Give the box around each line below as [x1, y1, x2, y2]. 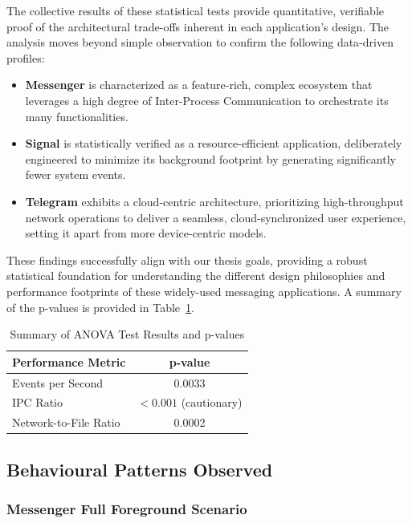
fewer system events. [25, 166, 126, 183]
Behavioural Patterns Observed [6, 456, 273, 481]
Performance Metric [12, 353, 126, 370]
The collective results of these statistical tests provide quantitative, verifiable [6, 2, 385, 18]
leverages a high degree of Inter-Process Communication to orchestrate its [25, 91, 389, 108]
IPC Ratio [12, 394, 63, 411]
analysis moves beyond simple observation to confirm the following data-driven [6, 34, 394, 51]
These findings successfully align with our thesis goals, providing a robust [6, 251, 368, 268]
